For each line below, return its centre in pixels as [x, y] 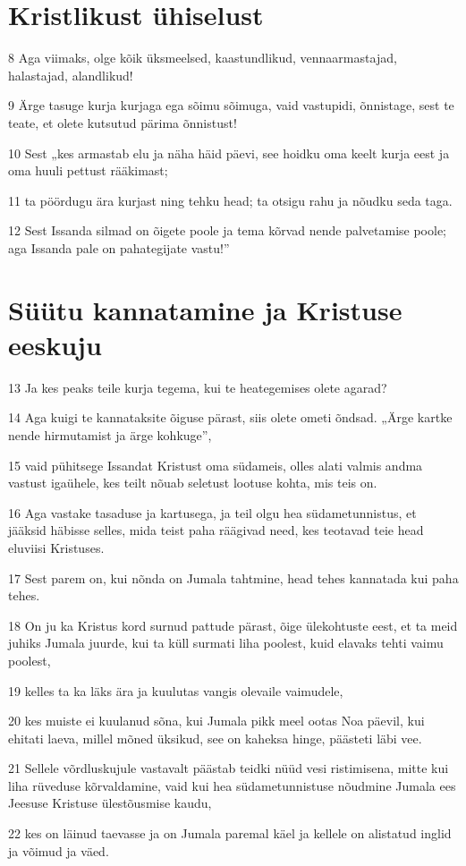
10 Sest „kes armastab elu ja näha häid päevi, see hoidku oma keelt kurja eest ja [229, 153]
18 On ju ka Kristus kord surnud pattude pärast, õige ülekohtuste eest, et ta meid [233, 625]
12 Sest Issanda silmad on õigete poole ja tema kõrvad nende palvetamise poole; [227, 230]
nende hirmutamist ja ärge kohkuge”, [110, 434]
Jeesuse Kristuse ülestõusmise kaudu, [110, 803]
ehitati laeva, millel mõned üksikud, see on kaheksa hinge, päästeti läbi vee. [215, 738]
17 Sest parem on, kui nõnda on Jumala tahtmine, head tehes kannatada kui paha [233, 577]
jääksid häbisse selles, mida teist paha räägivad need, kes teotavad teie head [216, 530]
